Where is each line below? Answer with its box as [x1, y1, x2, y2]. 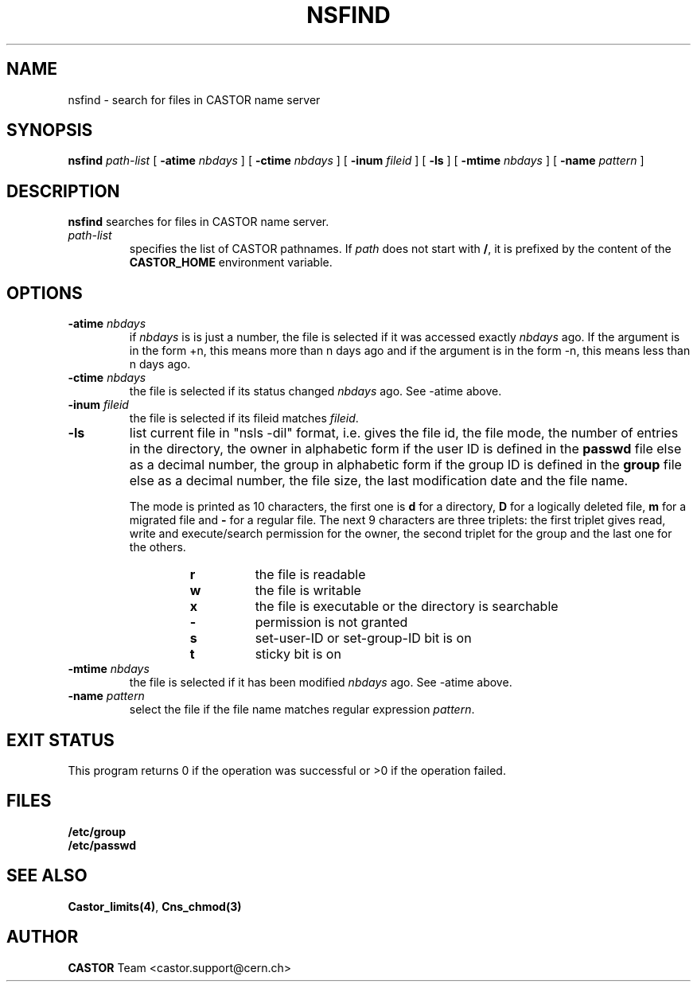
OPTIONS [6, 282, 83, 303]
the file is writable [255, 582, 361, 599]
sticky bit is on [255, 646, 341, 663]
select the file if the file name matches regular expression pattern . [129, 702, 475, 717]
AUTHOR [6, 927, 79, 947]
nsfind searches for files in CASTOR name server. [68, 215, 329, 229]
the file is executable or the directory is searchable [255, 598, 559, 615]
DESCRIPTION [6, 181, 120, 201]
